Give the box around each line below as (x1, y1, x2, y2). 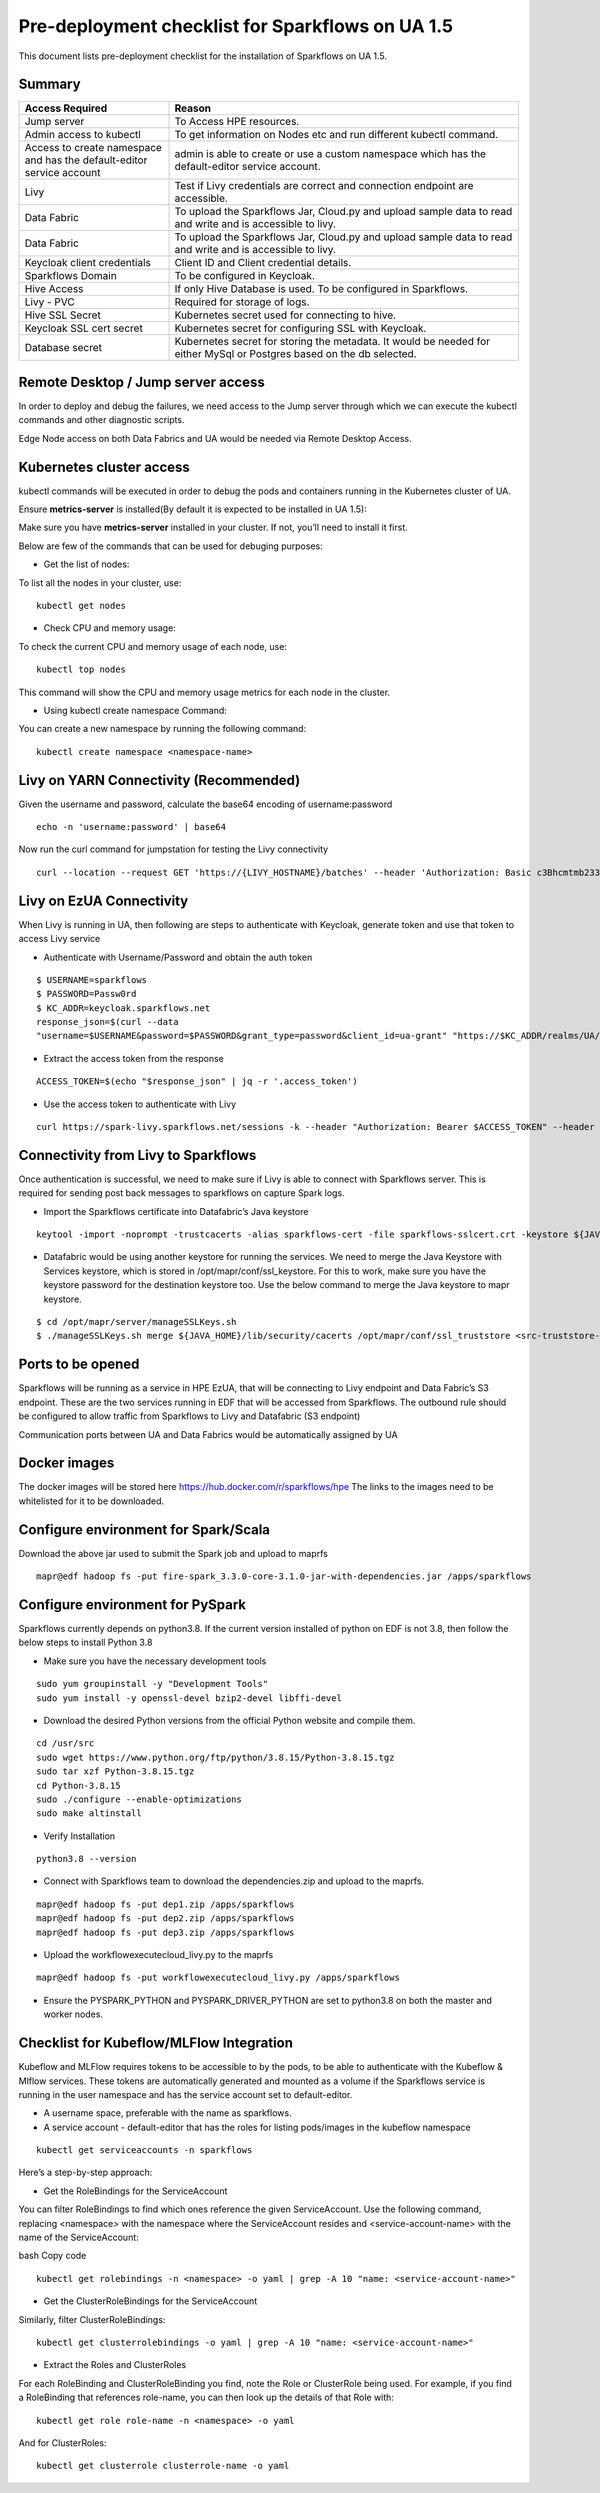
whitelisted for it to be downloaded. (18, 1495, 165, 1507)
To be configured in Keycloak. (174, 269, 315, 283)
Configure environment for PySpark (18, 1596, 247, 1613)
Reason (174, 101, 212, 115)
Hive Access (24, 282, 84, 296)
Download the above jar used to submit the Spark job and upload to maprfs (18, 1547, 329, 1559)
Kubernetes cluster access (18, 458, 190, 475)
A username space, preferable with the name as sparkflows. (43, 2107, 292, 2119)
